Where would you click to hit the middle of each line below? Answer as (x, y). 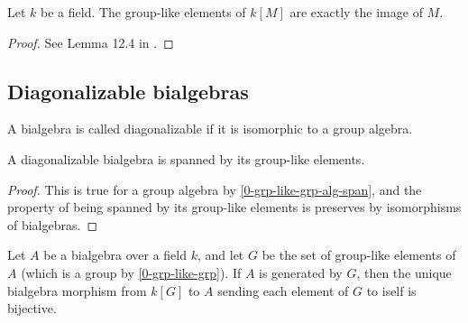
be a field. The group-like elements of (143, 12)
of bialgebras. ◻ (53, 224)
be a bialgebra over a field (115, 255)
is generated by (301, 272)
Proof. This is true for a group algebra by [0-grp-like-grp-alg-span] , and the (215, 189)
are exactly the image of (356, 12)
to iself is (391, 290)
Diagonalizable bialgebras (128, 91)
